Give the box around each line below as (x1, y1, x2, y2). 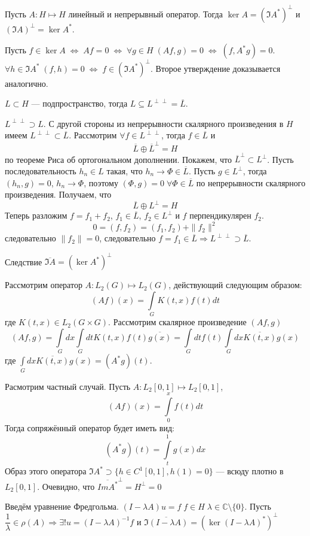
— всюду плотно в (216, 465, 284, 477)
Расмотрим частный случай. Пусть (5, 380, 131, 392)
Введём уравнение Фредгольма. (5, 500, 119, 513)
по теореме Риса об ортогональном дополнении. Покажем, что (5, 153, 232, 165)
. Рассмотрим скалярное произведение (108, 316, 247, 328)
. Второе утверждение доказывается (150, 62, 281, 74)
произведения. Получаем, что (5, 188, 112, 201)
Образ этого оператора (5, 465, 87, 477)
